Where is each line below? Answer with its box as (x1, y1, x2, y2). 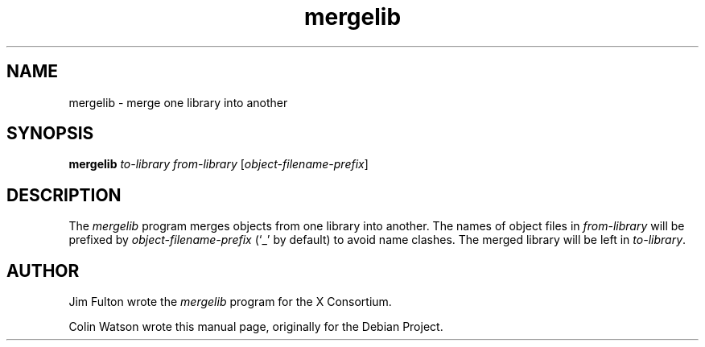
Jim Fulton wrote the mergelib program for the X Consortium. (68, 295, 392, 309)
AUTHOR (6, 260, 80, 281)
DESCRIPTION (6, 184, 122, 205)
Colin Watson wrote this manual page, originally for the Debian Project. (68, 320, 443, 334)
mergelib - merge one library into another (68, 95, 288, 109)
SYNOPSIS (6, 123, 94, 144)
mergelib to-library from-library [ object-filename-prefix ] (68, 157, 369, 171)
